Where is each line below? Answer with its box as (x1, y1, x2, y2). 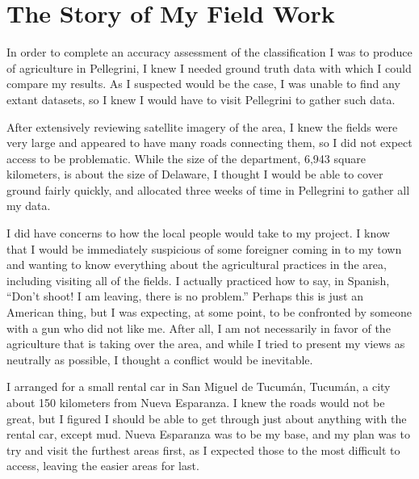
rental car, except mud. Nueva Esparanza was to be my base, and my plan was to (6, 426, 410, 443)
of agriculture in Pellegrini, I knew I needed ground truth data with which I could (6, 59, 412, 76)
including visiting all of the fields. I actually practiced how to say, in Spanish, (6, 271, 390, 288)
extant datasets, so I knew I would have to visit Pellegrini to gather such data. (6, 90, 396, 107)
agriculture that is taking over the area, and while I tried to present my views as (6, 335, 405, 352)
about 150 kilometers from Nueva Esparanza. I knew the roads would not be (6, 394, 385, 410)
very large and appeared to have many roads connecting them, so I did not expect (6, 134, 413, 151)
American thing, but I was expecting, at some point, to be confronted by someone (6, 304, 412, 321)
